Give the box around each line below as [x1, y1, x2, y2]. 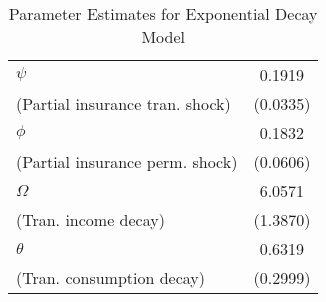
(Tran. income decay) [16, 208, 165, 231]
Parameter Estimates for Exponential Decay [8, 2, 318, 25]
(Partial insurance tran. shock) [16, 92, 231, 115]
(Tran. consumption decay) [16, 266, 206, 289]
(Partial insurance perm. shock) [16, 150, 238, 173]
